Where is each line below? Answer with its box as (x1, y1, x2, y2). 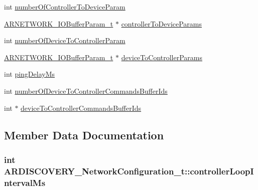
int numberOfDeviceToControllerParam (4, 35, 125, 46)
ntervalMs (4, 176, 46, 188)
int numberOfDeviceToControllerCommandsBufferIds (4, 85, 168, 96)
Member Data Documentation (4, 127, 164, 142)
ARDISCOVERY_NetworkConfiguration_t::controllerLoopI (4, 164, 254, 177)
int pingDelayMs (4, 69, 55, 79)
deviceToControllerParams (121, 52, 203, 62)
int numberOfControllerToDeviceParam (4, 2, 125, 12)
